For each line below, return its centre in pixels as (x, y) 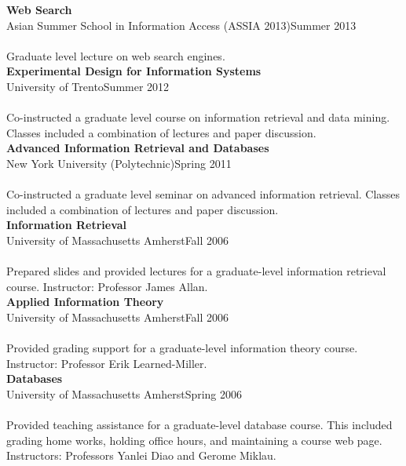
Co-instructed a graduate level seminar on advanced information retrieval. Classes (203, 194)
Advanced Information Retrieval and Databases (138, 148)
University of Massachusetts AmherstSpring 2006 (124, 393)
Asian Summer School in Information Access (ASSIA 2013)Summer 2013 (181, 25)
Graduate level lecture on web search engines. (116, 55)
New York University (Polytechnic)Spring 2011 (119, 163)
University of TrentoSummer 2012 (88, 86)
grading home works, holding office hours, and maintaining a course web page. (194, 440)
